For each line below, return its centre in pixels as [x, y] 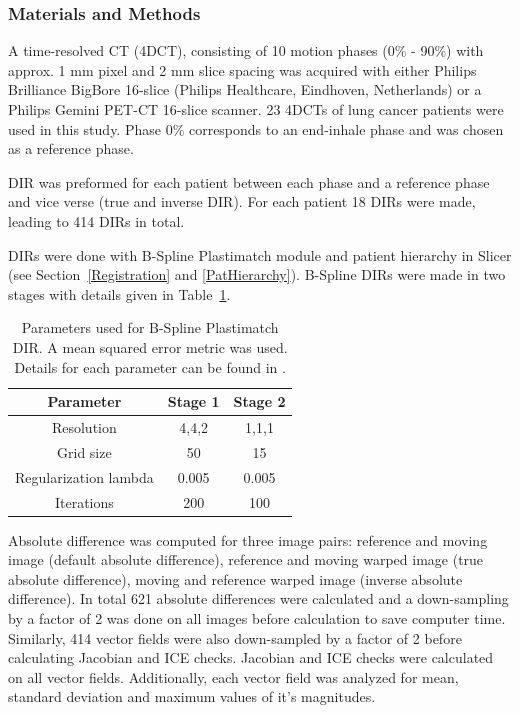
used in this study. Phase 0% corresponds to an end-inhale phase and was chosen [256, 128]
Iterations [84, 501]
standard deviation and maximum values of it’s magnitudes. [192, 696]
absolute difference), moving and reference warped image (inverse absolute [235, 578]
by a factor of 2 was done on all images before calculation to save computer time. [257, 617]
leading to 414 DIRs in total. [96, 220]
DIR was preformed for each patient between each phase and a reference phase [249, 181]
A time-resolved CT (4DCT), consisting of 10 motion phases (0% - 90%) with [246, 50]
